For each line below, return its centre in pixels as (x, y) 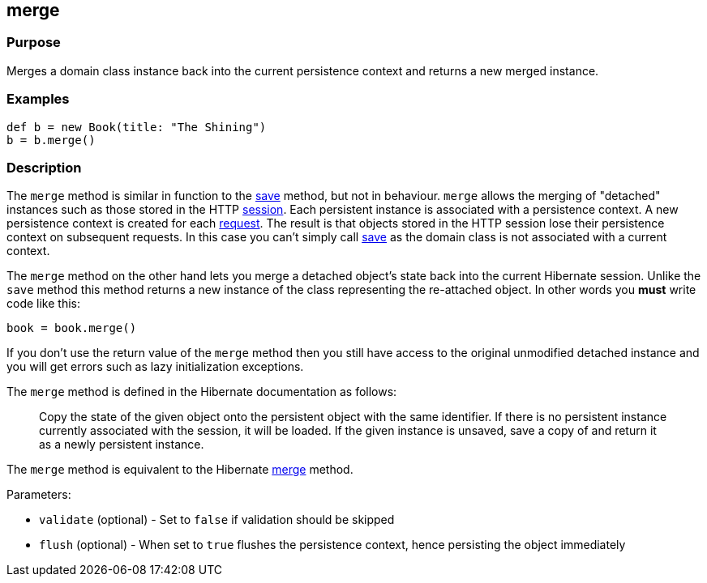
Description (44, 167)
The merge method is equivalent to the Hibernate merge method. (180, 470)
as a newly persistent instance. (122, 445)
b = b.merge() (51, 140)
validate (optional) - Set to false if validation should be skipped (217, 520)
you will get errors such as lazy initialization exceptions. (155, 367)
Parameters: (39, 495)
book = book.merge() (72, 328)
